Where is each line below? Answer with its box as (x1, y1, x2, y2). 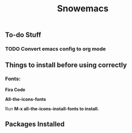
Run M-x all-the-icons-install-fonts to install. (5, 105, 99, 111)
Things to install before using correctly (5, 61, 127, 69)
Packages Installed (5, 120, 65, 129)
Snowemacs (57, 3, 109, 14)
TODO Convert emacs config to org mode (5, 45, 106, 52)
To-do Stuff (5, 31, 41, 39)
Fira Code (5, 87, 26, 93)
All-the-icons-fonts (5, 96, 46, 102)
